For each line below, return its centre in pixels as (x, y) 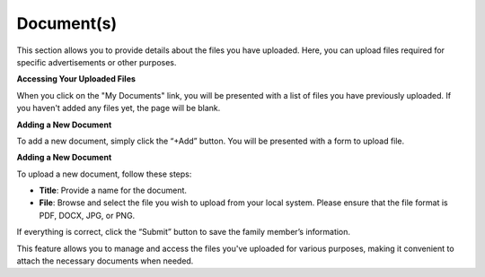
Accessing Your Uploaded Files (76, 79)
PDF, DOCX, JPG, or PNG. (87, 215)
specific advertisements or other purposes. (97, 62)
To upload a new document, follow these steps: (104, 174)
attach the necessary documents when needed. (105, 261)
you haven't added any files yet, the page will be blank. (119, 108)
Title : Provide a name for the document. (113, 190)
